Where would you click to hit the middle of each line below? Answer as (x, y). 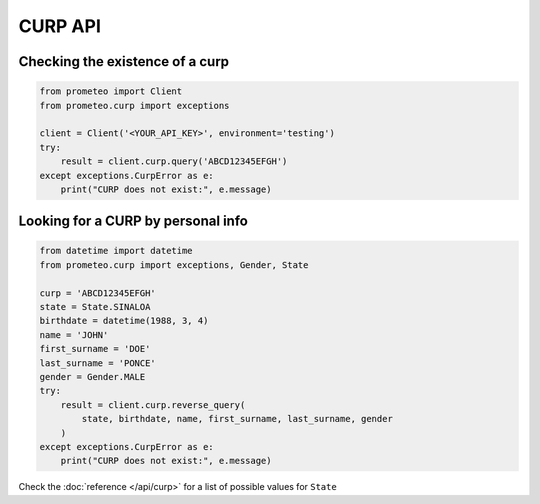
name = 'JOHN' (74, 334)
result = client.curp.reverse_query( (153, 404)
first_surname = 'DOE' (95, 349)
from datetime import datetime (116, 251)
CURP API (60, 26)
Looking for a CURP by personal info (133, 221)
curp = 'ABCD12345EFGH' (98, 293)
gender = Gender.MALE (92, 376)
